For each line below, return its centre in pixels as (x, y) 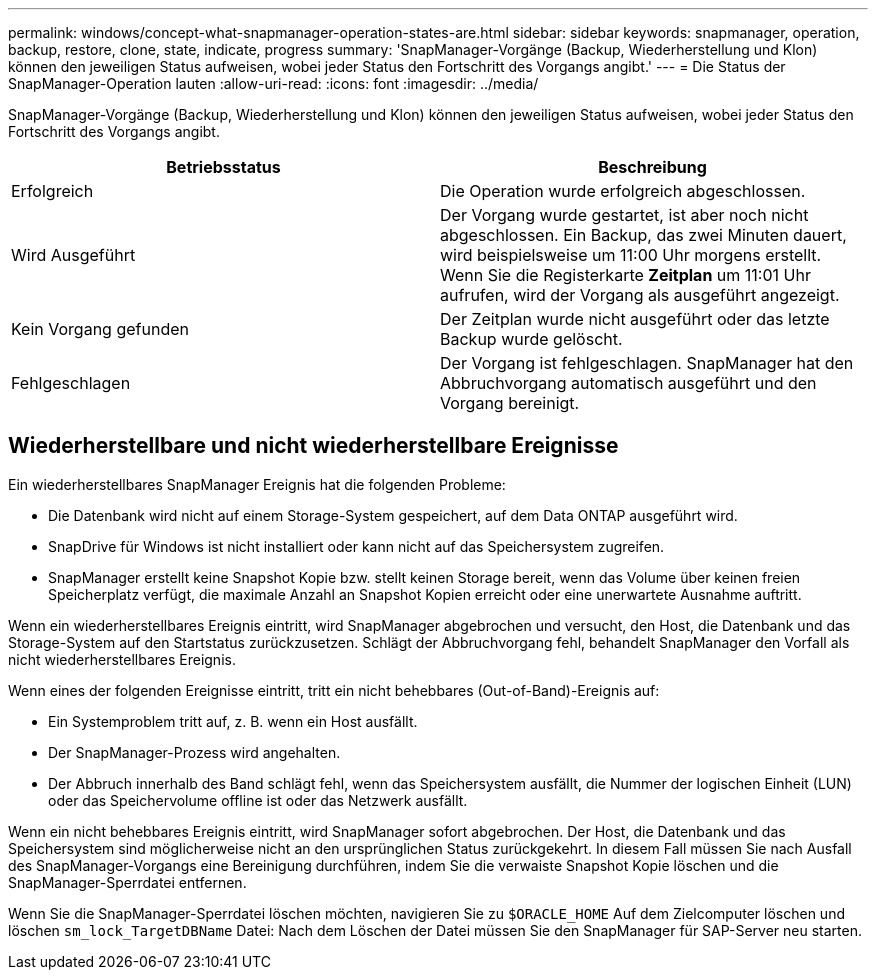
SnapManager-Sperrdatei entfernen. (127, 882)
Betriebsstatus (223, 167)
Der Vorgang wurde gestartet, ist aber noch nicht (624, 215)
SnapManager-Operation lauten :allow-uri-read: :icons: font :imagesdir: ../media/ (273, 83)
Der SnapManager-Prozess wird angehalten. (194, 752)
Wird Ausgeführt (73, 255)
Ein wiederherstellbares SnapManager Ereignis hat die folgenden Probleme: (257, 484)
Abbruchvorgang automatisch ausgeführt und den (628, 383)
